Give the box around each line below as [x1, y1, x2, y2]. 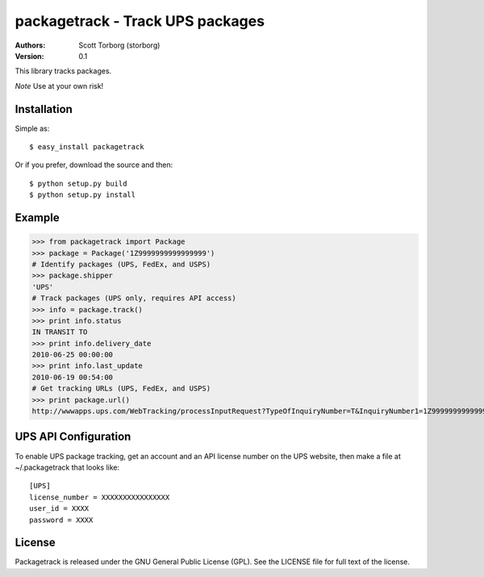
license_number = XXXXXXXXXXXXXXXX [29, 492, 170, 502]
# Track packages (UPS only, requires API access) [31, 294, 237, 303]
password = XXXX [29, 515, 94, 525]
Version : [15, 51, 44, 61]
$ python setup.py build [29, 178, 127, 188]
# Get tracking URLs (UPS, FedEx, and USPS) [31, 384, 211, 393]
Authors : [15, 40, 46, 50]
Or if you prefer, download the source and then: [15, 160, 173, 169]
